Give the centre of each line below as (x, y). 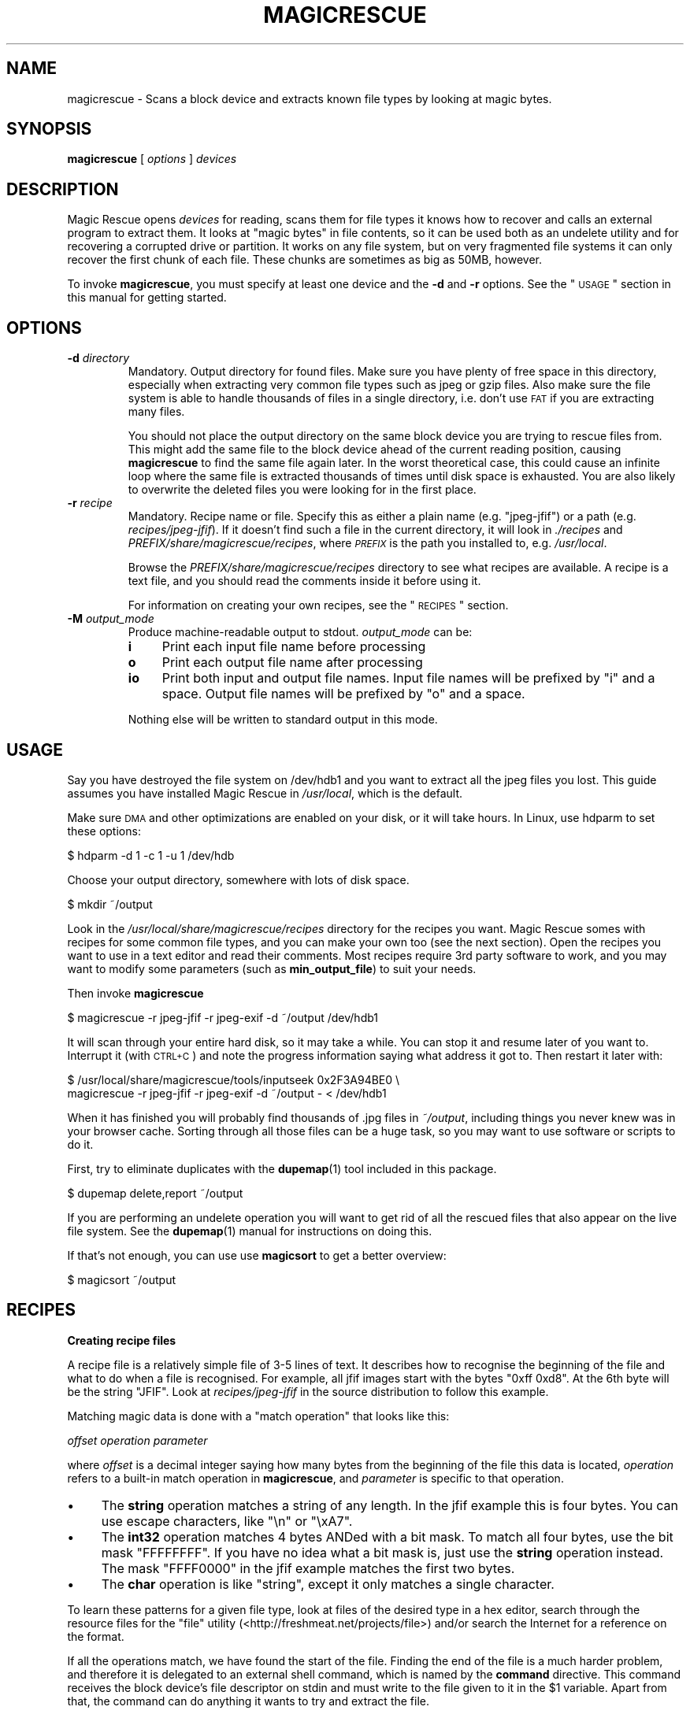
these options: (104, 831)
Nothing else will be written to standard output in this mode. (283, 720)
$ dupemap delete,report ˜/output (155, 1193)
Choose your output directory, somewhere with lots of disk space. (238, 879)
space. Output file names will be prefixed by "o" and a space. (343, 694)
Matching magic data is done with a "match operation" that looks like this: (258, 1416)
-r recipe (90, 503)
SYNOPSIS (49, 129)
